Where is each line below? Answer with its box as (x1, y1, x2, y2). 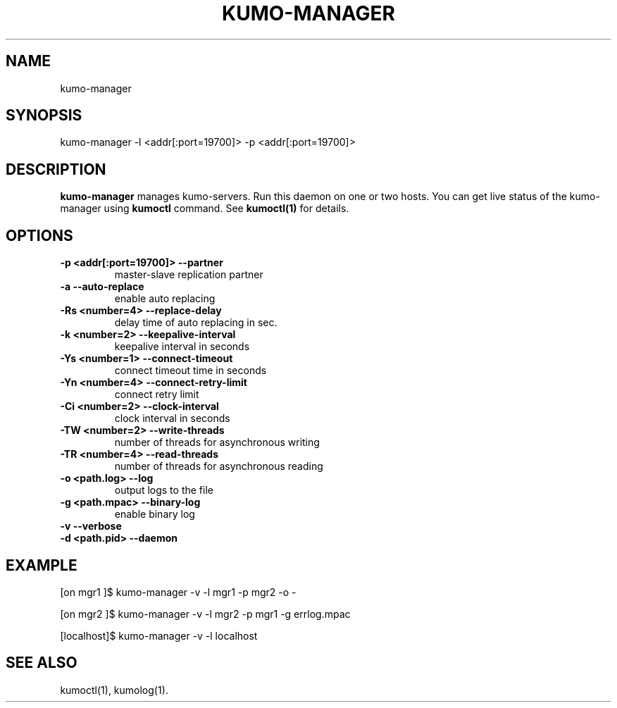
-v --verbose (60, 520, 122, 533)
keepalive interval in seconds (114, 340, 250, 353)
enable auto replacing (114, 292, 216, 305)
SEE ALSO (6, 654, 77, 672)
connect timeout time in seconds (114, 364, 267, 377)
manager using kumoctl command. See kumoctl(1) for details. (60, 202, 349, 215)
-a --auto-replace (60, 280, 144, 293)
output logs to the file (114, 484, 213, 497)
